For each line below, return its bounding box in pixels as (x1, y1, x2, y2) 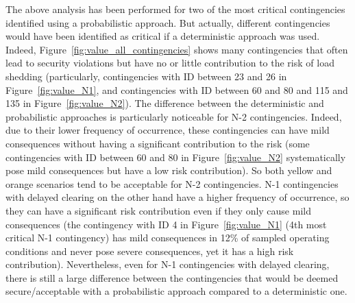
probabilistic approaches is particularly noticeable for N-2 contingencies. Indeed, (5, 109, 342, 123)
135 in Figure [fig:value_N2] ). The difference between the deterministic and (5, 96, 324, 110)
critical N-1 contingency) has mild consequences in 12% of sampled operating (5, 230, 330, 245)
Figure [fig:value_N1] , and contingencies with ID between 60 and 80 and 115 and (5, 82, 348, 97)
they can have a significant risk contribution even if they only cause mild (5, 203, 311, 217)
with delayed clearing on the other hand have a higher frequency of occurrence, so (5, 190, 350, 204)
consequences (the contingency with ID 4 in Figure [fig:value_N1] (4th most (5, 217, 327, 231)
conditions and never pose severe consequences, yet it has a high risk (5, 243, 294, 258)
